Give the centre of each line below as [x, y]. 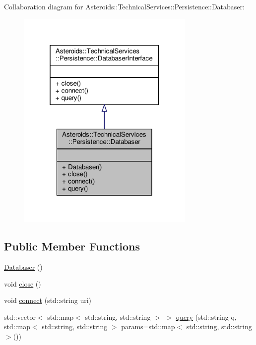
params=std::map [148, 326]
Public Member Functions [72, 246]
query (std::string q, [206, 317]
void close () [23, 283]
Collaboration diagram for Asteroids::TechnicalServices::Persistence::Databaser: [124, 6]
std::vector [20, 317]
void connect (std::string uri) [48, 300]
